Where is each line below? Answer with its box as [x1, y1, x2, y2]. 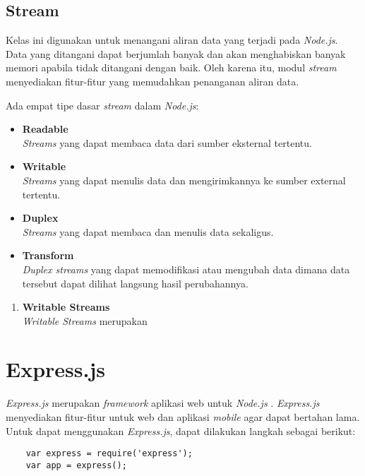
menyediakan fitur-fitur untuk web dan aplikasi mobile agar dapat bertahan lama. [6, 410, 360, 424]
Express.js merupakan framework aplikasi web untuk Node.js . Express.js [6, 395, 320, 410]
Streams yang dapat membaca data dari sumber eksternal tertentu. [22, 135, 312, 150]
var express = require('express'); [25, 448, 193, 459]
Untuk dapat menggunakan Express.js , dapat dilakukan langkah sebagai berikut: [6, 423, 356, 438]
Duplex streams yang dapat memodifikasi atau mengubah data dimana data [22, 261, 350, 276]
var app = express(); [25, 460, 127, 470]
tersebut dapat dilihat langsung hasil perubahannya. [22, 275, 249, 290]
